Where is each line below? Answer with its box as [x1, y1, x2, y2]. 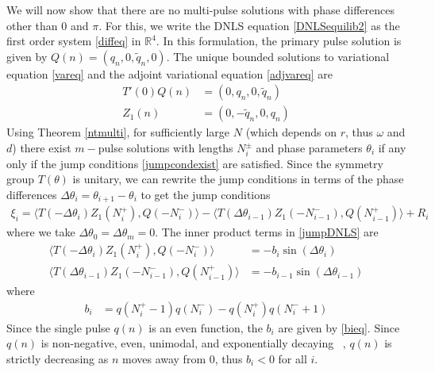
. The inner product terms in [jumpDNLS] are [155, 224, 379, 240]
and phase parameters [256, 140, 363, 156]
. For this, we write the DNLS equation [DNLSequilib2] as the [98, 17, 400, 33]
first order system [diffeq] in [6, 33, 141, 49]
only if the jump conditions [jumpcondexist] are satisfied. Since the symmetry [6, 155, 383, 171]
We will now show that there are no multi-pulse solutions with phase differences [6, 2, 395, 17]
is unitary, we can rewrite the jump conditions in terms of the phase [72, 171, 404, 187]
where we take [6, 224, 75, 240]
